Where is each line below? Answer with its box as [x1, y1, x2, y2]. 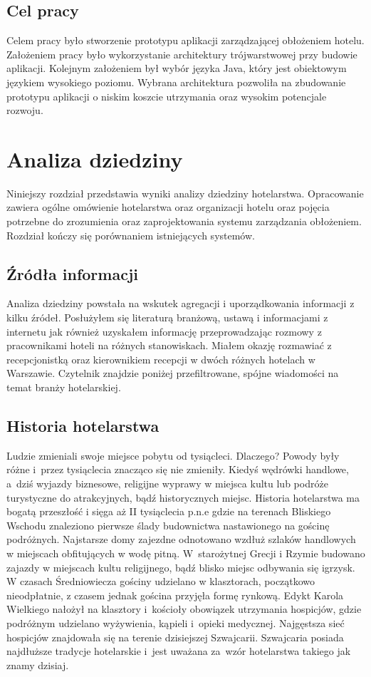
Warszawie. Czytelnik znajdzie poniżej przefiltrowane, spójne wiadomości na [6, 366, 339, 381]
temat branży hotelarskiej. [6, 380, 121, 395]
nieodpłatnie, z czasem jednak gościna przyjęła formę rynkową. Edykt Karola [6, 587, 344, 602]
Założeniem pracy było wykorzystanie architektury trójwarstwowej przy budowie [6, 46, 357, 61]
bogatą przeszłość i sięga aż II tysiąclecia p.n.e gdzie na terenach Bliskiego [6, 504, 331, 519]
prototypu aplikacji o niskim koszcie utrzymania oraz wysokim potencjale [6, 88, 327, 103]
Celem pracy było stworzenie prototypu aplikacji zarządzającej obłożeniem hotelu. [6, 33, 365, 48]
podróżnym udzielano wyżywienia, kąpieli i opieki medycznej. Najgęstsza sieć [6, 615, 345, 630]
